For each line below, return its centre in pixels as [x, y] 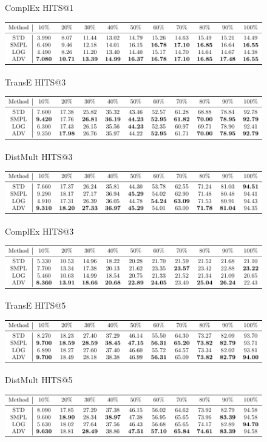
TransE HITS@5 [35, 305]
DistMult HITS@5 [39, 380]
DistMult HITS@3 [39, 156]
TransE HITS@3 [35, 82]
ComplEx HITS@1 [39, 7]
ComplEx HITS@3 [39, 231]
